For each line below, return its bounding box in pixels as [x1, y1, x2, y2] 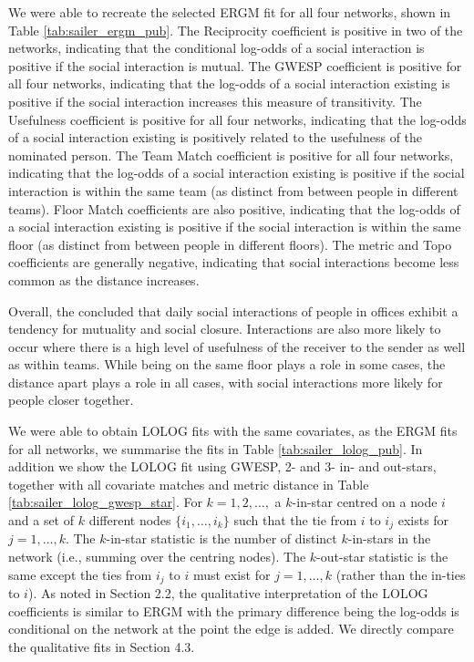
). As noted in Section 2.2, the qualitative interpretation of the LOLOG [27, 584, 428, 603]
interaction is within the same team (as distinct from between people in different [8, 181, 459, 200]
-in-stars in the [347, 529, 431, 548]
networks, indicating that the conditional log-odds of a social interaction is [8, 38, 425, 57]
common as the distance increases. [8, 270, 200, 289]
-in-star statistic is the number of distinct [106, 529, 337, 548]
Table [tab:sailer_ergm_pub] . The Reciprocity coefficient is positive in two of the [8, 20, 463, 39]
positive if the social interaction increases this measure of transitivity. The [8, 91, 422, 110]
